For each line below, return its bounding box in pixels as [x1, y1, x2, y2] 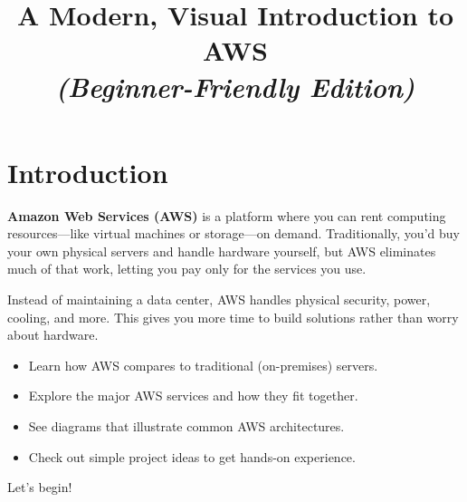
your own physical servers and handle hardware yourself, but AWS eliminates [7, 241, 436, 260]
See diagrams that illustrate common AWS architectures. [28, 417, 345, 436]
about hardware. [7, 325, 99, 344]
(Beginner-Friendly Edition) [55, 67, 415, 105]
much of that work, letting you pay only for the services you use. [7, 259, 367, 278]
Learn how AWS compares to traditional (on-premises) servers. [28, 355, 378, 374]
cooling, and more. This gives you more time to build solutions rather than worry [7, 307, 459, 326]
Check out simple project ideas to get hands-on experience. [28, 447, 356, 466]
